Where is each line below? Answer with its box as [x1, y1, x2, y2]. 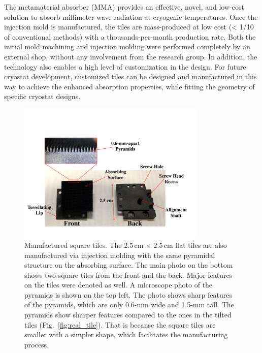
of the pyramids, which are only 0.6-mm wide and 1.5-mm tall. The [24, 299, 234, 310]
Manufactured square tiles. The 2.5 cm [24, 239, 144, 250]
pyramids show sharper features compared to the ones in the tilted [24, 309, 232, 320]
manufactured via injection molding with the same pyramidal [24, 249, 215, 260]
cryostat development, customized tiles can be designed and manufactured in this [4, 71, 257, 82]
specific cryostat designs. [4, 91, 81, 102]
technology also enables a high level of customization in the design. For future [4, 61, 246, 72]
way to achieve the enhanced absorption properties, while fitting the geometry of [4, 81, 255, 91]
